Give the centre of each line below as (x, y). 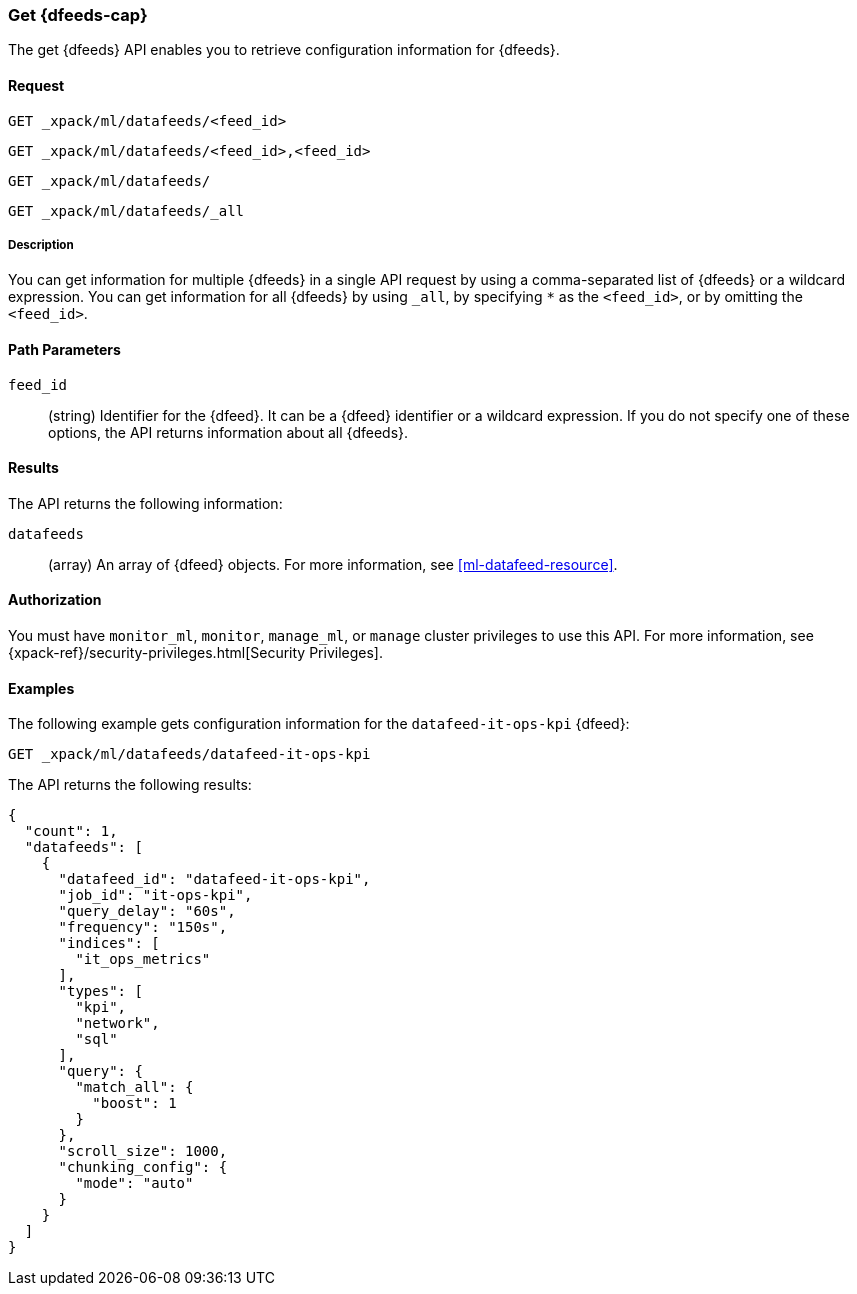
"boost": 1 (134, 1103)
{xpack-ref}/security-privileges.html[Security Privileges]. (195, 653)
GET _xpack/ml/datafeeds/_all (126, 210)
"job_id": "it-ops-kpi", (155, 895)
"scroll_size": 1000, (143, 1151)
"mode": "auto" (134, 1183)
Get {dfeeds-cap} (78, 15)
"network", (117, 1023)
